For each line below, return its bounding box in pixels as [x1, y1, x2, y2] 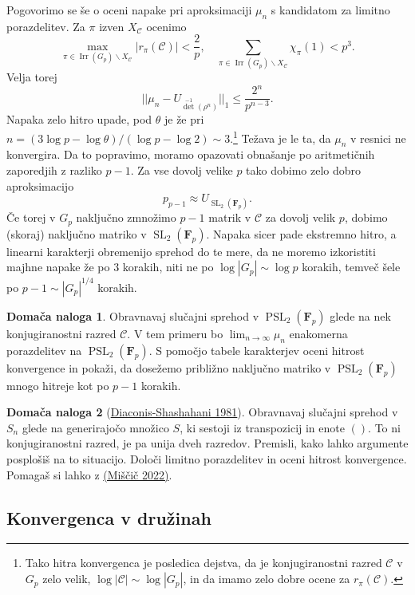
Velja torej [6, 69, 57, 85]
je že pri [164, 111, 204, 128]
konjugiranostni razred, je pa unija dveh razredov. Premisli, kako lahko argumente [6, 435, 409, 451]
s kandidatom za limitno [271, 2, 390, 18]
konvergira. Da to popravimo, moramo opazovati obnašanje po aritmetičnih [6, 146, 375, 163]
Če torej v [6, 209, 56, 226]
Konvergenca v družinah [6, 505, 211, 530]
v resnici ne [350, 129, 406, 146]
